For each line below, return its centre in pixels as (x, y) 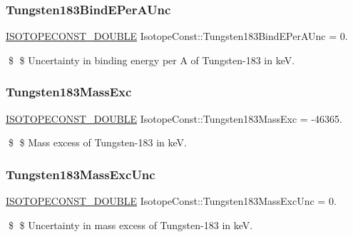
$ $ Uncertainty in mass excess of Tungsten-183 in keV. (131, 225)
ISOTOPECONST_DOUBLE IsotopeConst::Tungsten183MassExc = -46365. (174, 118)
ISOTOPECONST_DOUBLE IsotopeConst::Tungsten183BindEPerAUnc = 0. (177, 36)
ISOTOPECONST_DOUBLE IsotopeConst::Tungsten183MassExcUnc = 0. (171, 201)
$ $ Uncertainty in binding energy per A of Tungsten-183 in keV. (152, 60)
